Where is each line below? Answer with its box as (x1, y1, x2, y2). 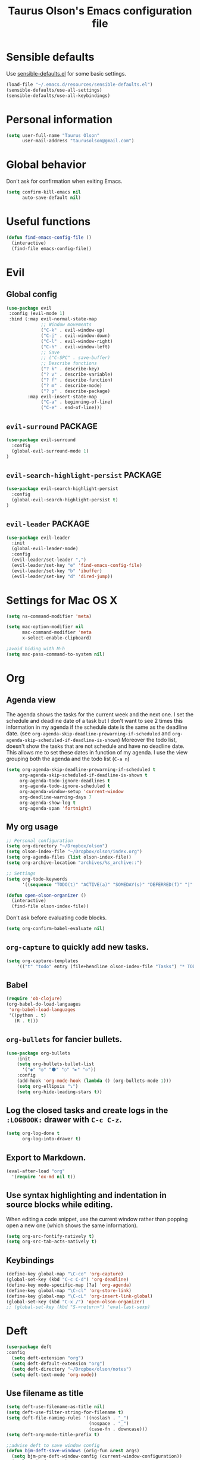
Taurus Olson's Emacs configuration (8, 4, 192, 18)
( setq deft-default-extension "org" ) (11, 1361, 105, 1367)
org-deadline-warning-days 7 (19, 794, 92, 800)
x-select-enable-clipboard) (21, 635, 92, 641)
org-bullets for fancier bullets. (6, 1034, 123, 1044)
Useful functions (6, 215, 91, 229)
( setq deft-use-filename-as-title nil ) (6, 1404, 105, 1410)
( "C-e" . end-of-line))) (40, 405, 102, 411)
